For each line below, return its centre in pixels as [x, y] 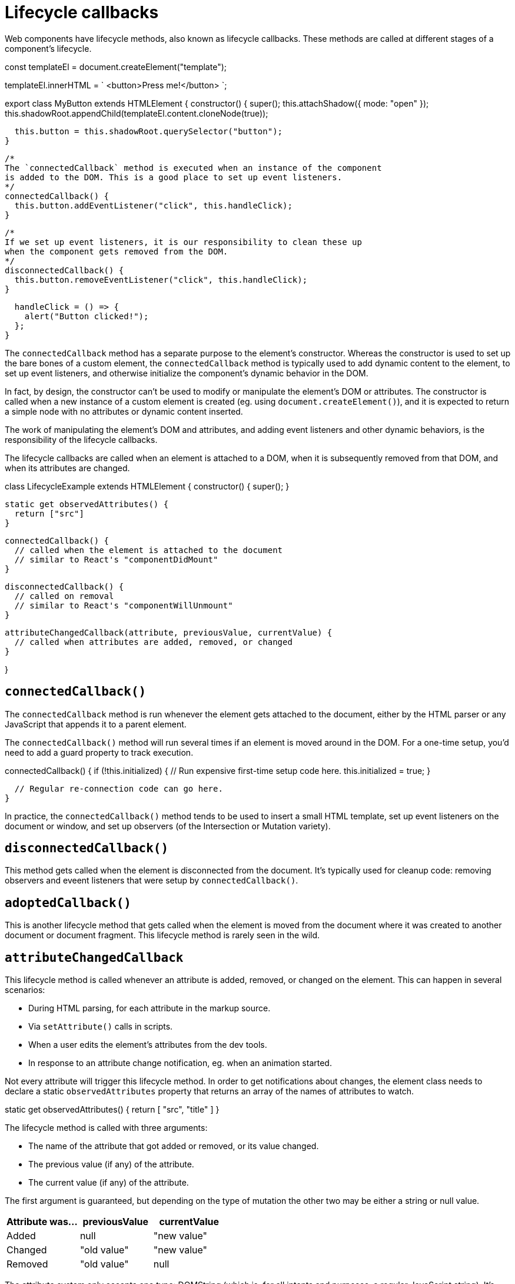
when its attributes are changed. [67, 468]
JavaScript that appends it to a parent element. [96, 724]
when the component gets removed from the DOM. [117, 251]
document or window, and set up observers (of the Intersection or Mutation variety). [168, 826]
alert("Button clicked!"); [87, 316]
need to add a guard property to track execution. [99, 752]
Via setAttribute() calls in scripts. [101, 1027]
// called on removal [64, 596]
